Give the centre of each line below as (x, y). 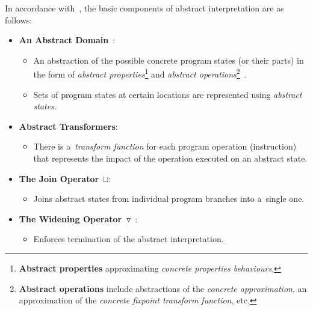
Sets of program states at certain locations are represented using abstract (168, 94)
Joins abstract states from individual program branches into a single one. (169, 199)
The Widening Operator (70, 218)
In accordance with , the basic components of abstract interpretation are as (144, 8)
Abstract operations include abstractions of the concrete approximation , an (163, 288)
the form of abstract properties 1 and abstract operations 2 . (140, 73)
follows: (19, 20)
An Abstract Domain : (67, 40)
